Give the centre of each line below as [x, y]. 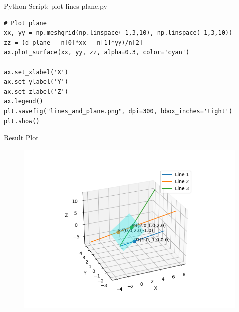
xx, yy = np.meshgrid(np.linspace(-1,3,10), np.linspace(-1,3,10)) [118, 33]
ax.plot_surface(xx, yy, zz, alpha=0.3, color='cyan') [97, 53]
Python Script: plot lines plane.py [56, 6]
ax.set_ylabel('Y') [36, 82]
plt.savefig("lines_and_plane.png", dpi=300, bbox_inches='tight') [118, 111]
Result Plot [21, 137]
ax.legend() [24, 101]
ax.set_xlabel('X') [36, 72]
